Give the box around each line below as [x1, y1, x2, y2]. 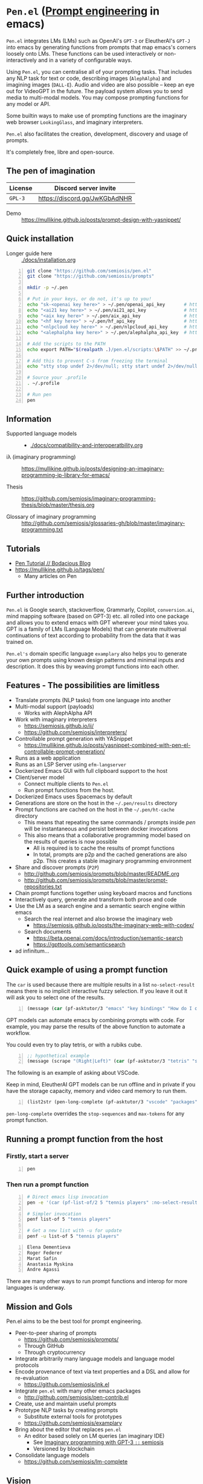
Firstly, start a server [6, 1152, 69, 1160]
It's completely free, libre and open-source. [6, 148, 115, 156]
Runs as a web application [14, 754, 80, 761]
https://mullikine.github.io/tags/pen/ [14, 566, 105, 573]
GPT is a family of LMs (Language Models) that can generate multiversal [6, 625, 187, 632]
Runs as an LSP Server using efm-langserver [14, 761, 127, 768]
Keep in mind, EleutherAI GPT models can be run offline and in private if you [6, 1081, 196, 1088]
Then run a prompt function [6, 1180, 89, 1189]
